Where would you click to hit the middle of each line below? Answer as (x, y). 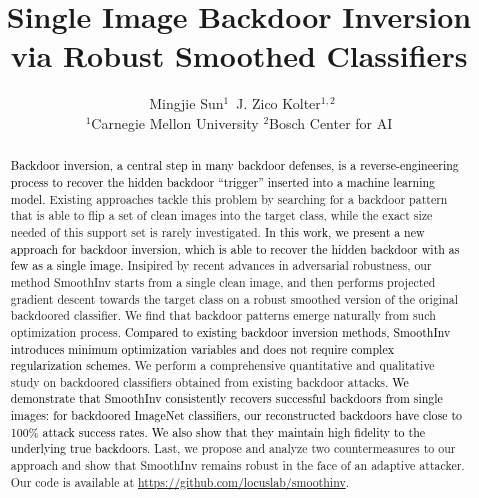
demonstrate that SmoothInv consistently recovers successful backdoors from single (226, 398)
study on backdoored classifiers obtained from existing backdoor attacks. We (209, 381)
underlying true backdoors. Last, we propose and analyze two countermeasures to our (233, 448)
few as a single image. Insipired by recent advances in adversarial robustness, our (221, 265)
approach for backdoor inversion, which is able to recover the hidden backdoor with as (235, 248)
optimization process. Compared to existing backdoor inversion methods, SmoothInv (230, 331)
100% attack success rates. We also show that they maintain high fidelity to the (218, 431)
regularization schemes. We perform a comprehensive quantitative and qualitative (222, 365)
